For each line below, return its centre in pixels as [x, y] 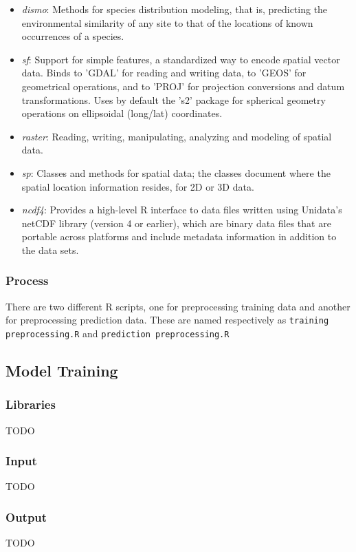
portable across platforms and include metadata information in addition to [179, 236]
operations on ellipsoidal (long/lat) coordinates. [122, 113]
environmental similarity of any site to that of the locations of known [167, 22]
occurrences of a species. [73, 36]
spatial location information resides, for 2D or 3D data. [138, 186]
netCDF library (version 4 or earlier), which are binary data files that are [176, 223]
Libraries [31, 404]
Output [26, 517]
